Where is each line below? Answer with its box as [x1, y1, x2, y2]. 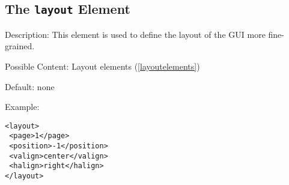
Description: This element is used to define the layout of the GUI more [5, 28, 266, 40]
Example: [5, 100, 40, 113]
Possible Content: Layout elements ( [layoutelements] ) [5, 59, 200, 72]
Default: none [5, 80, 55, 92]
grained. [5, 40, 35, 52]
